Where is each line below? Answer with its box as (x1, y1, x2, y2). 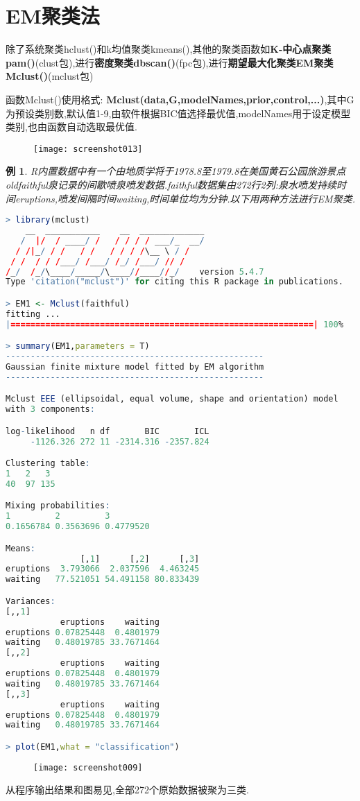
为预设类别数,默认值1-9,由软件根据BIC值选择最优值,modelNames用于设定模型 (6, 105, 351, 120)
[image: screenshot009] (33, 762, 143, 773)
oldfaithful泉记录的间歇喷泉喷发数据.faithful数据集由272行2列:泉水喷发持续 (6, 177, 337, 191)
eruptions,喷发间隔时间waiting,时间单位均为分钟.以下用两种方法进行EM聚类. (15, 191, 355, 205)
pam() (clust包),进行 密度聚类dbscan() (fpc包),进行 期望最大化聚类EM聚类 (6, 55, 334, 69)
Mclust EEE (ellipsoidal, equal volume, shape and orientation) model (6, 394, 338, 404)
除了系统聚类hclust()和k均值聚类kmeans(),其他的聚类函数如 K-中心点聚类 (6, 42, 332, 56)
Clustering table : (6, 458, 90, 469)
